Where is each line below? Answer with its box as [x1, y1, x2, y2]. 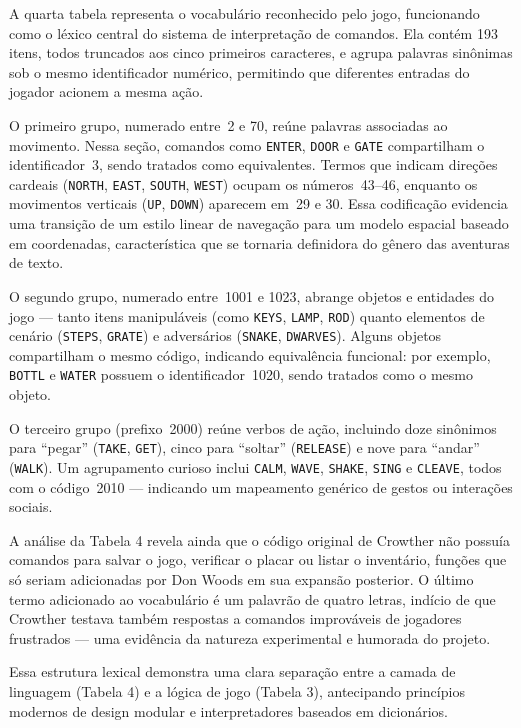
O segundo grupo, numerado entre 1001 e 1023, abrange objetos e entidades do [9, 285, 494, 306]
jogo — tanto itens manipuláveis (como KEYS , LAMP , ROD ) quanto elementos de [9, 305, 485, 326]
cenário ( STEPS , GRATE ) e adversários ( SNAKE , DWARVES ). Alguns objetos [9, 325, 442, 346]
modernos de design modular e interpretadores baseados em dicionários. [9, 700, 448, 721]
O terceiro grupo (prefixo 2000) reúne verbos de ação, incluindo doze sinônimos [9, 417, 497, 438]
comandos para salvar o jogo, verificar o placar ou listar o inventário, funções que [9, 549, 507, 570]
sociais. [9, 496, 53, 517]
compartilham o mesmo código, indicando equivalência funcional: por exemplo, [9, 344, 491, 365]
